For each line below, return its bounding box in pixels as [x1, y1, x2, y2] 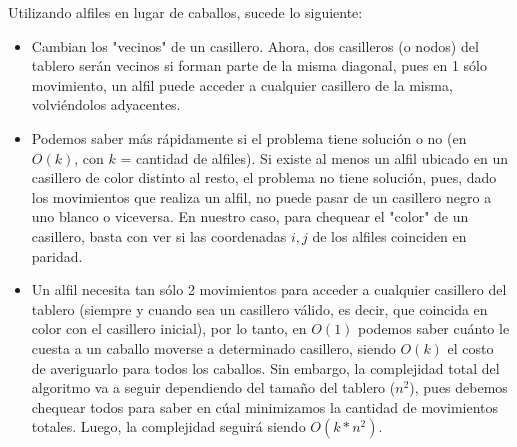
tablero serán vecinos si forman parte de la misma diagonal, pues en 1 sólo [31, 55, 487, 76]
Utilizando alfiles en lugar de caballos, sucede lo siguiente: [8, 2, 363, 22]
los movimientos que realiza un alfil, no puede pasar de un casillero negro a [31, 186, 492, 207]
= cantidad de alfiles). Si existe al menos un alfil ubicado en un [120, 147, 509, 168]
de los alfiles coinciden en [312, 225, 467, 246]
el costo [447, 337, 494, 358]
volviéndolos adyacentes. [31, 94, 181, 115]
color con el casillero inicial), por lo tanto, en [31, 318, 307, 339]
